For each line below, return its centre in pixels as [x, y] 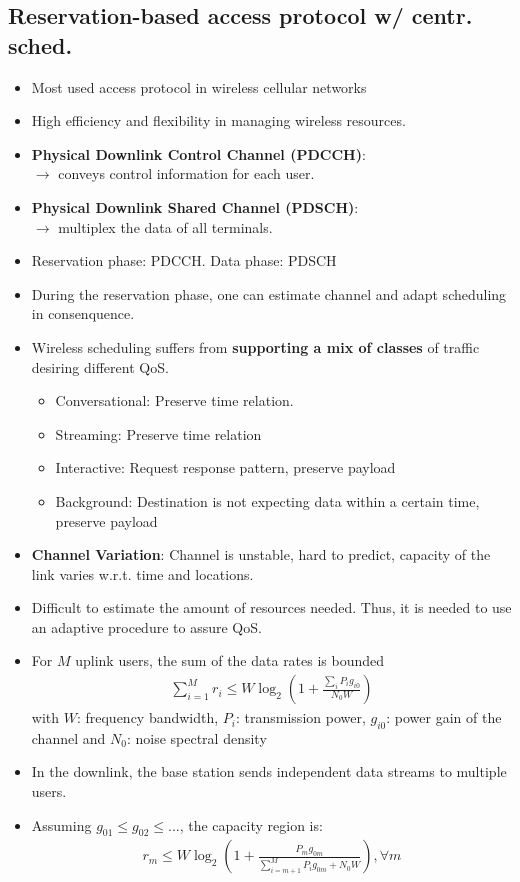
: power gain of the [444, 717]
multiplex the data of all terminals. [165, 226]
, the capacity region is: [251, 824]
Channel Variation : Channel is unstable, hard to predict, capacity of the [261, 554]
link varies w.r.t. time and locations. [142, 573]
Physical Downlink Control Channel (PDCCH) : [198, 153]
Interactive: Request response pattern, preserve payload [225, 467]
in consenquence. [83, 313]
